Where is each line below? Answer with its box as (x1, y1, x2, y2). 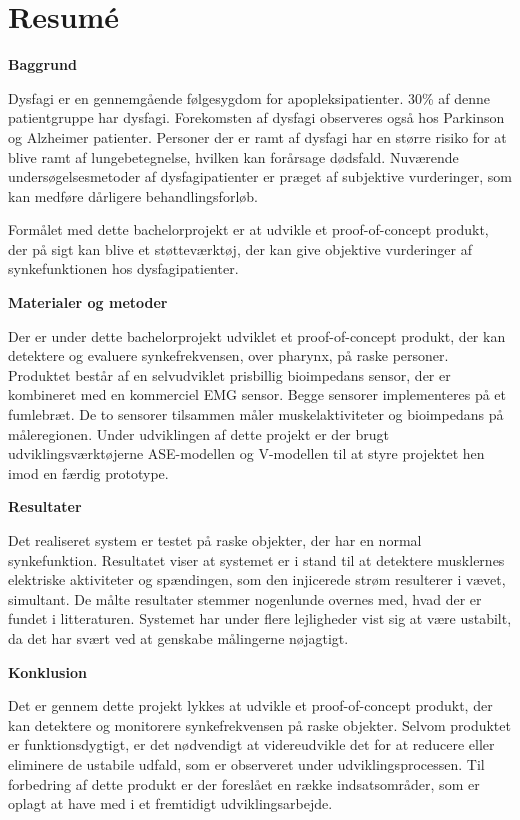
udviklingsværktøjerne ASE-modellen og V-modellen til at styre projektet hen (8, 443, 485, 464)
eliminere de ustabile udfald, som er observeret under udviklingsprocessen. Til (8, 753, 485, 774)
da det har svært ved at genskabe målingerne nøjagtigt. (8, 627, 349, 648)
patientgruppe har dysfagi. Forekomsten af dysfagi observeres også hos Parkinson (8, 107, 505, 128)
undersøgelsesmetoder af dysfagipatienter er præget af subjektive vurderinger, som (8, 166, 513, 187)
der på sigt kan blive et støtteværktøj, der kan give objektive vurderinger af (8, 238, 472, 259)
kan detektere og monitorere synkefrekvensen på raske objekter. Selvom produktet (8, 714, 511, 735)
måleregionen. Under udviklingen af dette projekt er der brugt (8, 423, 390, 444)
